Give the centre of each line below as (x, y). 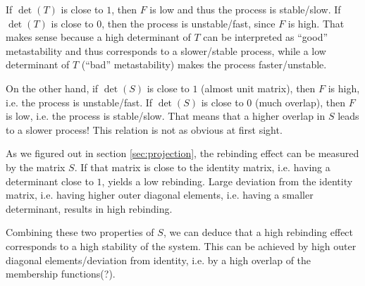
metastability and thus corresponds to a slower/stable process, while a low (166, 50)
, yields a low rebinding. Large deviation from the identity (227, 181)
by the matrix (36, 167)
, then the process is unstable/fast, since (188, 23)
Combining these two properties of (80, 232)
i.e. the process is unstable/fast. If (79, 102)
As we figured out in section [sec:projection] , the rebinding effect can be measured (182, 153)
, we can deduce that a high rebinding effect (258, 232)
